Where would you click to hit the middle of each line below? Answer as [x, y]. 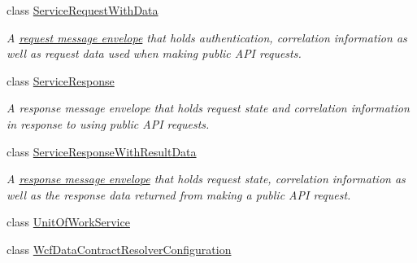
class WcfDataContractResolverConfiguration [119, 249]
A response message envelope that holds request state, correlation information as [206, 179]
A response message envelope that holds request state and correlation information [208, 108]
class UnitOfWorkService [68, 222]
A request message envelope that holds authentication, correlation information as [207, 37]
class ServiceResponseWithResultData [102, 151]
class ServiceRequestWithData [83, 10]
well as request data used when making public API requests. [154, 53]
